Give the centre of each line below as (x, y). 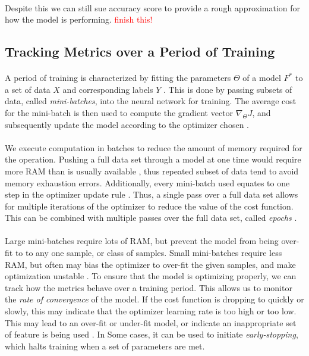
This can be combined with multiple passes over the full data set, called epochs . (151, 218)
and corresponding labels (108, 89)
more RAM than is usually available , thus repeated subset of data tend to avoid (152, 171)
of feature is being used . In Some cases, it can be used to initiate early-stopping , (152, 334)
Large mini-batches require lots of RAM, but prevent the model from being (142, 241)
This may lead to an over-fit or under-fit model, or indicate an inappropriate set (151, 322)
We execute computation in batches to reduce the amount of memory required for (154, 147)
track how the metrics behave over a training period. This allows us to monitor (149, 287)
